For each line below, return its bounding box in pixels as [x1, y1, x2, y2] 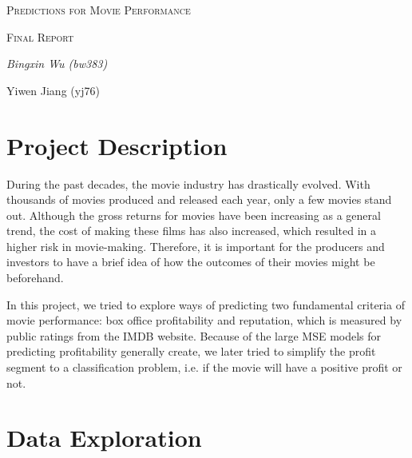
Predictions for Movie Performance [6, 2, 191, 18]
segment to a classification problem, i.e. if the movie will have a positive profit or [6, 359, 402, 376]
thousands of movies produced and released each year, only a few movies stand [6, 191, 392, 208]
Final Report [6, 28, 74, 45]
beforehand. [6, 269, 64, 286]
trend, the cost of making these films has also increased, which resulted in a [6, 222, 377, 239]
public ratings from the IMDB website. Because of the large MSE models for [6, 327, 382, 344]
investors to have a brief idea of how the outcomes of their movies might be [6, 253, 375, 270]
